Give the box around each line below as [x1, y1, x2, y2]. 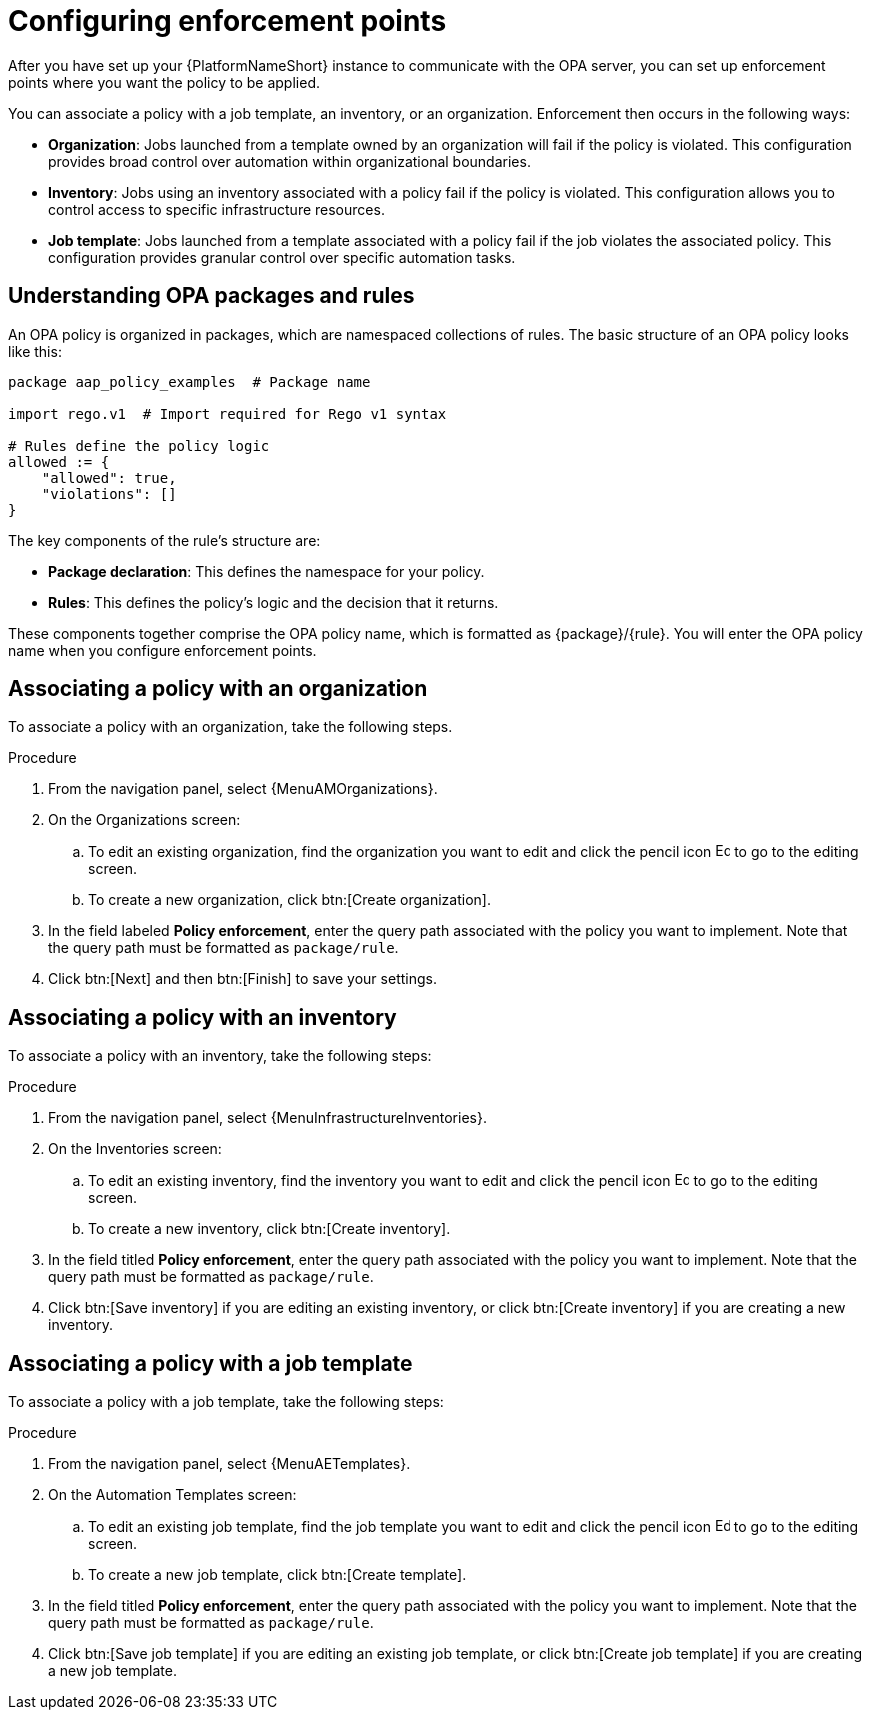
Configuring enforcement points [8, 4, 447, 38]
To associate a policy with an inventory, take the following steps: [8, 1047, 432, 1065]
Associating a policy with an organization [8, 676, 428, 702]
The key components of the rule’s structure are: [8, 531, 321, 549]
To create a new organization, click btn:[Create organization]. [88, 891, 491, 909]
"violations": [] [41, 485, 177, 502]
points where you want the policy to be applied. [8, 73, 320, 91]
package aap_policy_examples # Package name [8, 373, 371, 390]
